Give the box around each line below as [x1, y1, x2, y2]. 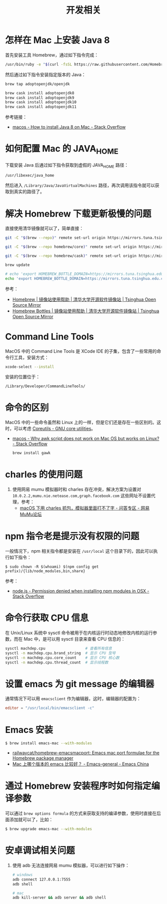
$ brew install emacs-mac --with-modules [5, 741, 92, 746]
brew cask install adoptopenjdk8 [5, 90, 75, 95]
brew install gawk [12, 451, 51, 455]
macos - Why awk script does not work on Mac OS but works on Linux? [12, 436, 160, 442]
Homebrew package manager [12, 755, 74, 761]
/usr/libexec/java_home [5, 173, 55, 178]
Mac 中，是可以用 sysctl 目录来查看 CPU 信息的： [23, 636, 126, 642]
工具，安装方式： [13, 354, 49, 360]
